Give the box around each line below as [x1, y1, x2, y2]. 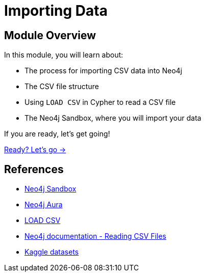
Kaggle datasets [24, 247, 79, 257]
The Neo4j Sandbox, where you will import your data [24, 114, 201, 123]
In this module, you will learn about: [4, 50, 123, 60]
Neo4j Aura [24, 200, 63, 209]
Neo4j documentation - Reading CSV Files [24, 232, 167, 241]
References [4, 162, 64, 176]
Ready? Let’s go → [4, 145, 66, 154]
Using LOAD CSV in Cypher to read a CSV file [24, 98, 176, 107]
